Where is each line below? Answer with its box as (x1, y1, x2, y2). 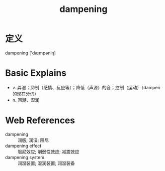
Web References (5, 115, 76, 126)
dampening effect (5, 143, 42, 149)
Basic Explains (5, 67, 67, 79)
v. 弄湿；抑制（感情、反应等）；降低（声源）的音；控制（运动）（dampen (12, 84, 161, 90)
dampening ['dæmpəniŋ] (5, 50, 56, 56)
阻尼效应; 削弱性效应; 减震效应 (17, 149, 80, 155)
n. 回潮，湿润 (12, 97, 40, 103)
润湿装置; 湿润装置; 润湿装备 (17, 160, 76, 166)
